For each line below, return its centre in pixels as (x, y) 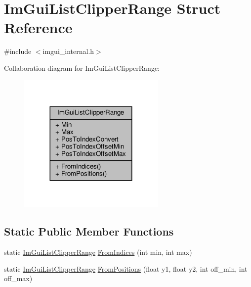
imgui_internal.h (68, 51)
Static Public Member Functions (89, 231)
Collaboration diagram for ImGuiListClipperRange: (82, 68)
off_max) (18, 278)
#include (18, 51)
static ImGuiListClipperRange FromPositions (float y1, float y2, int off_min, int (126, 268)
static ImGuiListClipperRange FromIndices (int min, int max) (98, 252)
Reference (38, 27)
